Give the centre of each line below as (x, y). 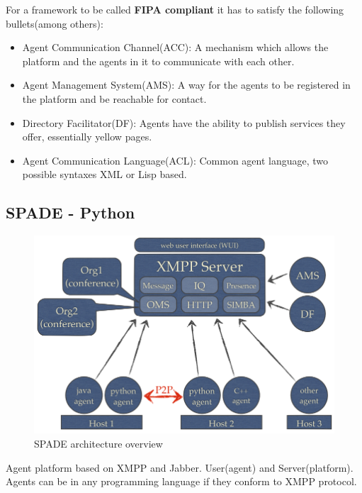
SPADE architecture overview (98, 443)
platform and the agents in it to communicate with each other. (158, 61)
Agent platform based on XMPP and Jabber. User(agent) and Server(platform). (180, 467)
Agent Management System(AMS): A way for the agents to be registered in (186, 85)
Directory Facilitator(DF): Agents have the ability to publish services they (184, 122)
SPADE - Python (70, 212)
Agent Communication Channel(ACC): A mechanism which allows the (175, 47)
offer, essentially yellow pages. (87, 137)
